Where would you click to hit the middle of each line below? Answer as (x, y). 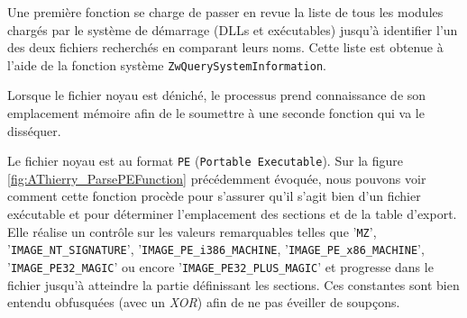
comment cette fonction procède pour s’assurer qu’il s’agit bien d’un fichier (214, 196)
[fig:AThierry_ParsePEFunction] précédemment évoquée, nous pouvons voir (217, 178)
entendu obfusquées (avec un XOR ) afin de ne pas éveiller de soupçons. (204, 302)
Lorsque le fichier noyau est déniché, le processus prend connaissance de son (217, 95)
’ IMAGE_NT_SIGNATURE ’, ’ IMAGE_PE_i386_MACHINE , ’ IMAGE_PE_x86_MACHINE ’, (216, 249)
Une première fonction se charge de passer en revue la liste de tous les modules (225, 12)
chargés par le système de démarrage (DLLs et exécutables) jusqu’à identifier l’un (233, 29)
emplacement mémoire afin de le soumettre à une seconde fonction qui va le (216, 113)
